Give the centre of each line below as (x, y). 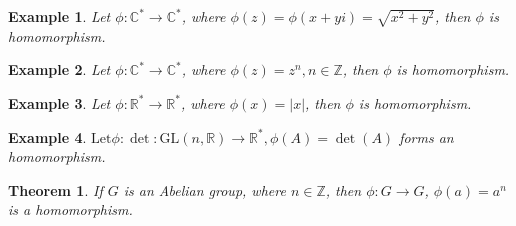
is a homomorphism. (70, 209)
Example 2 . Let (59, 69)
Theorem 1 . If (55, 189)
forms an (426, 136)
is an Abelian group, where (204, 189)
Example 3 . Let (59, 102)
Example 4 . (47, 136)
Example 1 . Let (59, 16)
